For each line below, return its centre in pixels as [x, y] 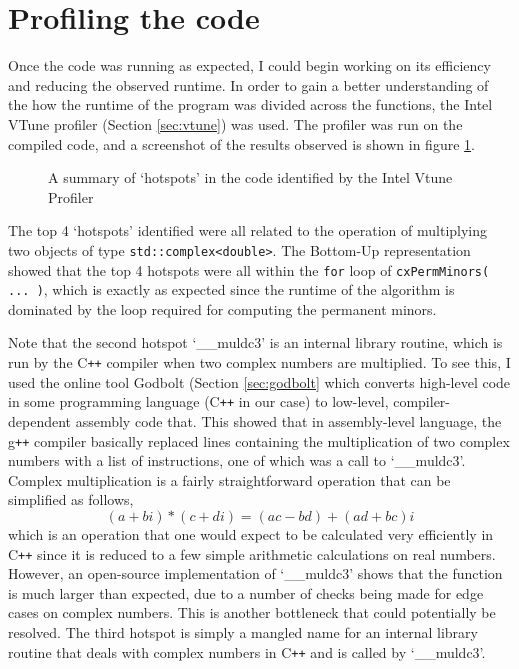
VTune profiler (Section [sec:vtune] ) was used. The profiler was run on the [235, 123]
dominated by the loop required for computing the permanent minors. [222, 308]
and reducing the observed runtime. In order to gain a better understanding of [248, 84]
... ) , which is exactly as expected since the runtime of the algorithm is [231, 289]
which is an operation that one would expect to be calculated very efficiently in [251, 533]
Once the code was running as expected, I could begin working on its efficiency [249, 65]
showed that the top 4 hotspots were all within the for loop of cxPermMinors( [249, 269]
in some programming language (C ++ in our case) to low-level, [198, 401]
